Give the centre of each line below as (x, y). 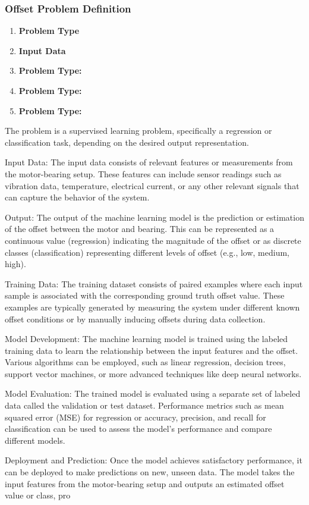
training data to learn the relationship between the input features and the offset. (152, 350)
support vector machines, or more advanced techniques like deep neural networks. (153, 373)
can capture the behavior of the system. (77, 197)
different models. (35, 440)
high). (15, 264)
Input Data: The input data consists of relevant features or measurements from (149, 162)
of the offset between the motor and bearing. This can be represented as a (140, 229)
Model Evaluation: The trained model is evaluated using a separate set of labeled (153, 393)
